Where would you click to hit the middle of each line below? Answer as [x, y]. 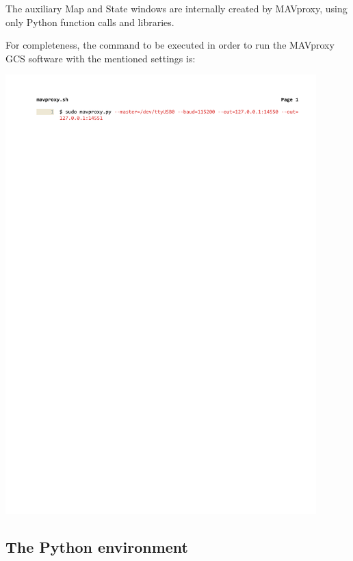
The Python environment [97, 547]
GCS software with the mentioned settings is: [101, 58]
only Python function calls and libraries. [90, 22]
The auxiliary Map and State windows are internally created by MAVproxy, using [176, 8]
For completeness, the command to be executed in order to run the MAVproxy [170, 45]
